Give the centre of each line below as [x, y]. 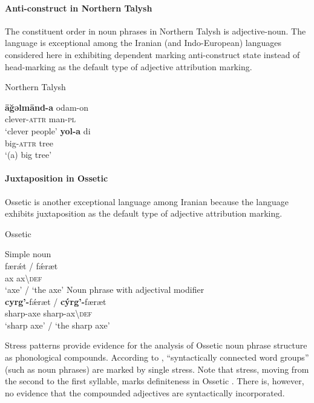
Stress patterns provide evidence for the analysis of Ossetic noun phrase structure [156, 345]
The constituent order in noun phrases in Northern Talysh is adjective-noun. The [155, 31]
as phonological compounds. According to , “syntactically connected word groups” [157, 357]
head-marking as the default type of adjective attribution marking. [129, 66]
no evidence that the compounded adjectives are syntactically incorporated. [145, 392]
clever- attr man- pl [41, 119]
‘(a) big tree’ [28, 155]
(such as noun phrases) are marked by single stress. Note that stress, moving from [157, 369]
